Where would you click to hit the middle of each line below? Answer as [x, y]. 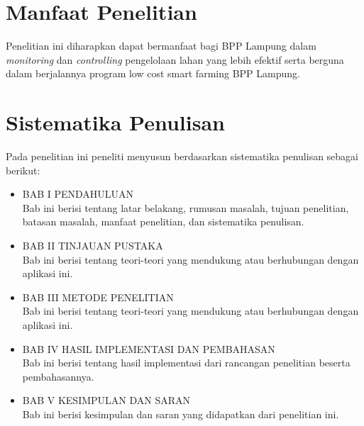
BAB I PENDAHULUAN [78, 194]
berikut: [23, 170]
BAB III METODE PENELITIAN [98, 297]
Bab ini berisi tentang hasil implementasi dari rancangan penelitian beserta [186, 363]
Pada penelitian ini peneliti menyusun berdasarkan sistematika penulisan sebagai [182, 156]
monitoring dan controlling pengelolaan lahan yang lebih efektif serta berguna [175, 59]
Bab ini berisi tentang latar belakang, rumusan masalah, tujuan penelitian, [186, 207]
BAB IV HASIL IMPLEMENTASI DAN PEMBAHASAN [149, 348]
